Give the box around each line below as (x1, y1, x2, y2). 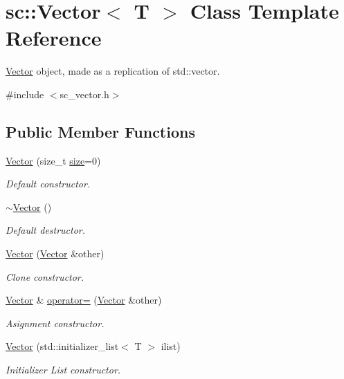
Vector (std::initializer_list (6, 339, 119, 353)
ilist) (161, 339, 181, 353)
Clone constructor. (6, 269, 84, 284)
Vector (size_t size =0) (6, 153, 101, 167)
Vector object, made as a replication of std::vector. (6, 64, 220, 78)
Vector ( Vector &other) (6, 246, 105, 261)
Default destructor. (6, 223, 86, 237)
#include (6, 86, 44, 101)
